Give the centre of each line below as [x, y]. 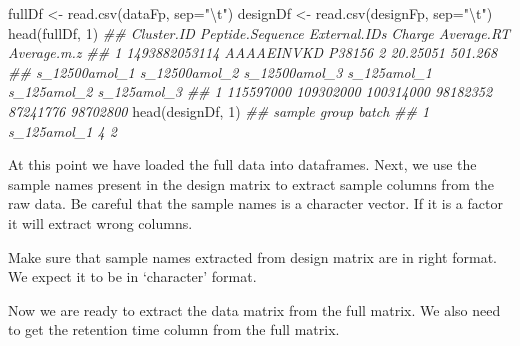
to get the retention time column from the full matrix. [174, 329]
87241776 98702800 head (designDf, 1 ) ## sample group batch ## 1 [219, 110]
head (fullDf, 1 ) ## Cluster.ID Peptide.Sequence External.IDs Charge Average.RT [259, 32]
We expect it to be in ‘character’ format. [132, 276]
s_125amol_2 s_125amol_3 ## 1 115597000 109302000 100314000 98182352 [250, 91]
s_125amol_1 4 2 [62, 130]
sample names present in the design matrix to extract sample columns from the [251, 183]
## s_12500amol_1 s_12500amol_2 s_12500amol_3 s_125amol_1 [220, 71]
